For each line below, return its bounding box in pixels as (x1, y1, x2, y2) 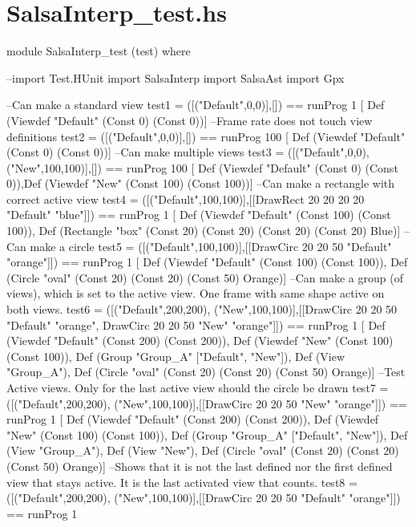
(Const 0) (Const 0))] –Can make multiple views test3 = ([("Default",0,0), (6, 144, 370, 160)
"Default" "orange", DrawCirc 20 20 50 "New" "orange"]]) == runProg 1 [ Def (6, 316, 386, 333)
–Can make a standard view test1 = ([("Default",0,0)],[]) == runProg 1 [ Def (6, 96, 385, 113)
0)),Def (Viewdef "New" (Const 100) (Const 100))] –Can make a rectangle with (6, 175, 395, 192)
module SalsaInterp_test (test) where (6, 43, 191, 59)
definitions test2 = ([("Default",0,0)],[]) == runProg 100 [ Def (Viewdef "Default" (6, 128, 406, 144)
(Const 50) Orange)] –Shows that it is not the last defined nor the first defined (6, 457, 393, 474)
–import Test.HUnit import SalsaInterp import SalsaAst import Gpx (6, 69, 345, 86)
